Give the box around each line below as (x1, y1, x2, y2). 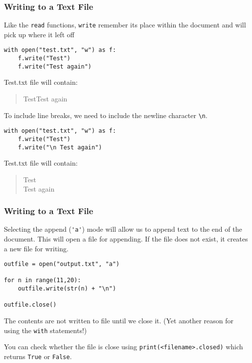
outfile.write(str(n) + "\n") (18, 285, 116, 292)
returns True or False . (4, 351, 72, 361)
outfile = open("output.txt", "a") (4, 261, 120, 268)
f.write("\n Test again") (18, 144, 102, 151)
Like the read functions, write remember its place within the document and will (4, 20, 246, 30)
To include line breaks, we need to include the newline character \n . (4, 110, 207, 120)
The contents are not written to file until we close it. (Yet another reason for (4, 315, 233, 326)
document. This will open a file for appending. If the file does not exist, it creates (4, 233, 248, 243)
